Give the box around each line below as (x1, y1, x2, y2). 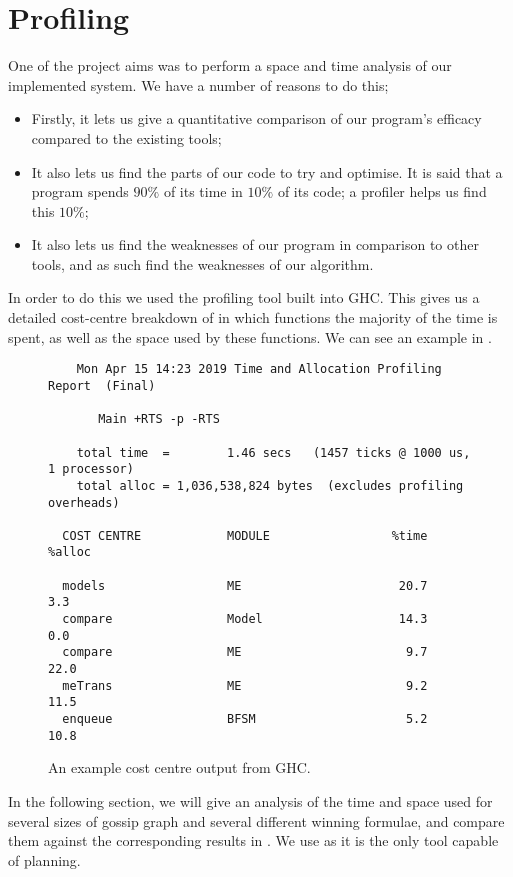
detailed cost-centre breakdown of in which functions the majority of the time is (8, 307, 498, 328)
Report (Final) (48, 378, 156, 393)
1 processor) (48, 462, 134, 477)
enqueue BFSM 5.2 (62, 712, 428, 727)
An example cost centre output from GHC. (48, 757, 311, 778)
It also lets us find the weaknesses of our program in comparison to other (31, 234, 479, 255)
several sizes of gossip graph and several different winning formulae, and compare (8, 810, 505, 831)
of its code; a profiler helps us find (277, 181, 487, 202)
